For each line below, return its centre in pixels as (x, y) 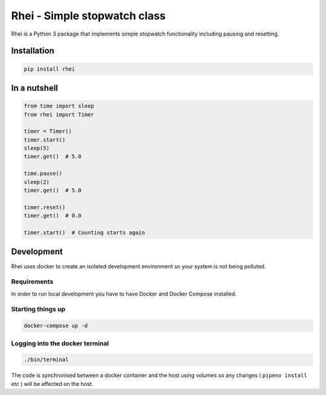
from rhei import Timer (59, 114)
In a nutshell (35, 88)
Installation (33, 51)
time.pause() (43, 174)
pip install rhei (50, 69)
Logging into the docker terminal (60, 343)
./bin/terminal (46, 360)
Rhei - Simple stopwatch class (88, 16)
